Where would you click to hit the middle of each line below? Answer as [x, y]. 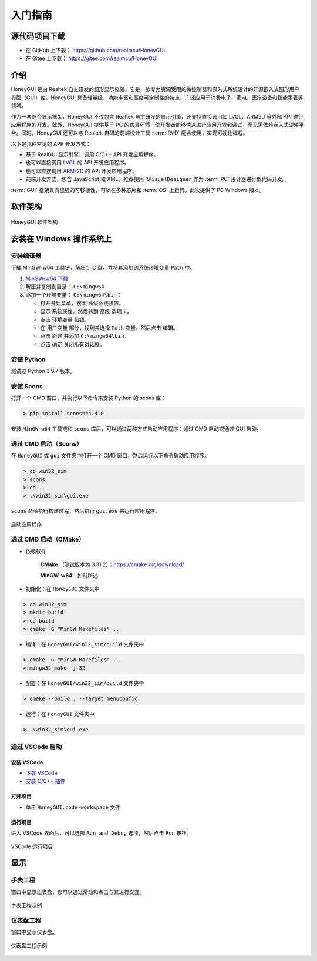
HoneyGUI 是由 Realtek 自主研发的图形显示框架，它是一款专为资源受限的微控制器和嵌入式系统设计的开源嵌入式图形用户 [155, 89]
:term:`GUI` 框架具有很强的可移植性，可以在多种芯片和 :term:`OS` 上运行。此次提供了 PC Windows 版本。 [138, 190]
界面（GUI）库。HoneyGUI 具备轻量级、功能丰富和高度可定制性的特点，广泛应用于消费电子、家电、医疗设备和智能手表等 [157, 98]
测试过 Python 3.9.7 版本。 [43, 371]
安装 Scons [27, 386]
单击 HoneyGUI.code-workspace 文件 [73, 807]
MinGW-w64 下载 [47, 278]
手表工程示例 [26, 905]
